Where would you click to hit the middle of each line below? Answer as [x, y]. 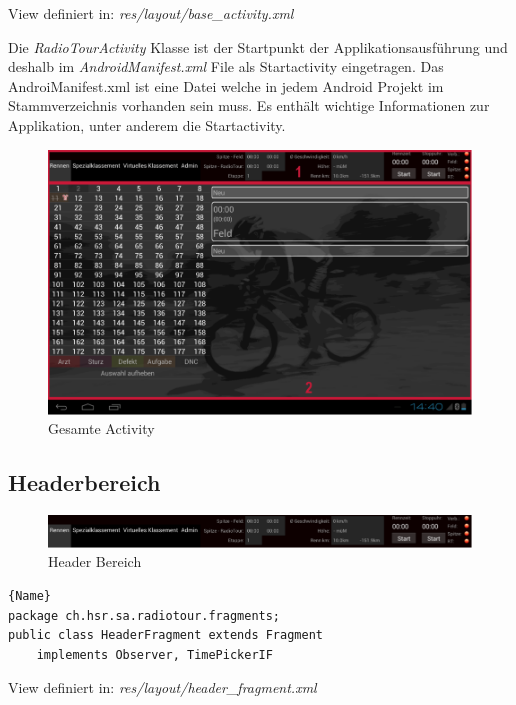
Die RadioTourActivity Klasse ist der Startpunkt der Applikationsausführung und [258, 46]
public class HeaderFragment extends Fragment [165, 635]
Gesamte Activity [101, 428]
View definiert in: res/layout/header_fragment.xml [162, 687]
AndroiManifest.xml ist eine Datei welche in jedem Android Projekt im [226, 85]
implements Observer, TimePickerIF [154, 654]
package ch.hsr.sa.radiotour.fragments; [144, 615]
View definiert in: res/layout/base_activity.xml [151, 13]
